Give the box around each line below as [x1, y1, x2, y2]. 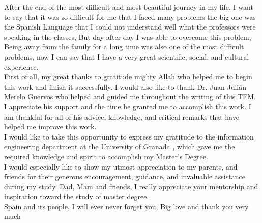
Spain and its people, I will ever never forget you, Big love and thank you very [4, 201, 249, 211]
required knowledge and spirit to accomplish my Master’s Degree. [4, 151, 208, 161]
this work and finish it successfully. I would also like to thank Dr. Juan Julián [4, 81, 247, 92]
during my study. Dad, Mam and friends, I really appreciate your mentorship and [4, 181, 258, 191]
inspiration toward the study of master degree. [4, 191, 149, 202]
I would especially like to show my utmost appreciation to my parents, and [4, 161, 238, 172]
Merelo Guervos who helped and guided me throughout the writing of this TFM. [4, 91, 256, 102]
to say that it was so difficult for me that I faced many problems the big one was [4, 11, 256, 22]
